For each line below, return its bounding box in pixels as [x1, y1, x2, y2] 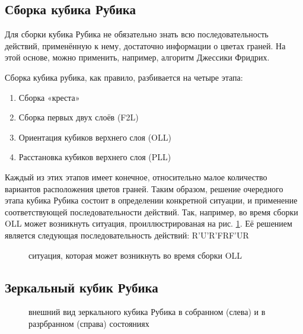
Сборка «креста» [18, 91, 80, 103]
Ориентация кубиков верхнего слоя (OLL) [18, 131, 171, 143]
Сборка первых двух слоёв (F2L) [18, 111, 139, 123]
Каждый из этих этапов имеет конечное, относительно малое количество [5, 170, 267, 183]
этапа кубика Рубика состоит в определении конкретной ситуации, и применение [5, 194, 298, 206]
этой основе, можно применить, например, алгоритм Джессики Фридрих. [5, 51, 270, 63]
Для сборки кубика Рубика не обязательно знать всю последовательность [5, 28, 269, 40]
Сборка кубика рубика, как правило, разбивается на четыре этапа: [5, 71, 243, 83]
